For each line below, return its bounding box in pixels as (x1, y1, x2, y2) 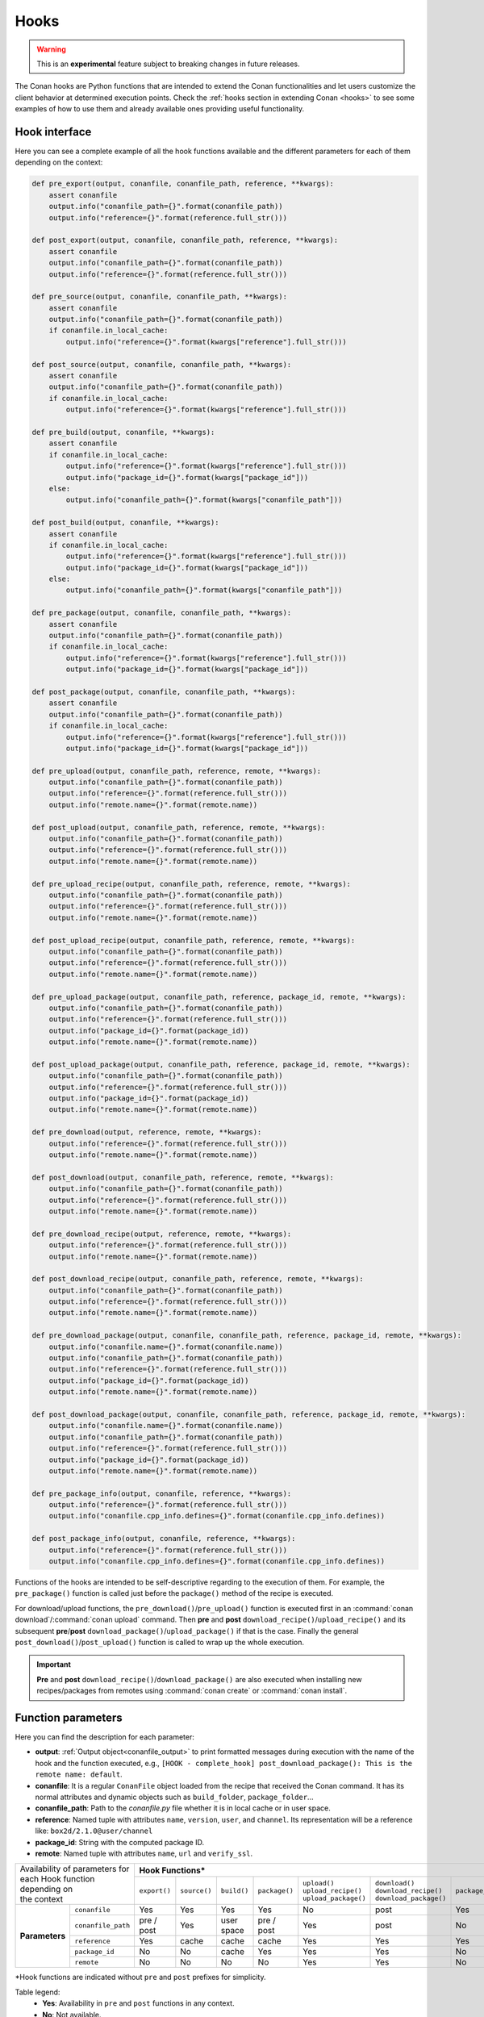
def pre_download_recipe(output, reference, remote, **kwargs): (31, 1229, 292, 1238)
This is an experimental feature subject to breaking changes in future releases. (36, 59, 300, 69)
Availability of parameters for (19, 1864, 130, 1875)
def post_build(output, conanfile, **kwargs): (31, 518, 219, 528)
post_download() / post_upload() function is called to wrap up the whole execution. (15, 1637, 304, 1647)
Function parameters (15, 1710, 123, 1724)
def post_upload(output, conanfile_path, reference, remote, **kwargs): (31, 823, 326, 832)
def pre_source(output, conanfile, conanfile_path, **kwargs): (31, 292, 288, 302)
